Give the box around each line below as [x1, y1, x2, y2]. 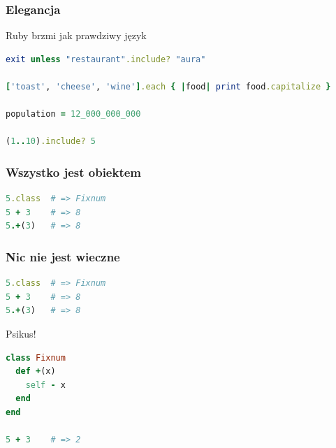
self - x [25, 380, 66, 390]
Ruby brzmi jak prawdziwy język [6, 28, 147, 43]
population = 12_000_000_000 [6, 109, 141, 120]
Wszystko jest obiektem [6, 163, 142, 180]
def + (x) [15, 366, 56, 377]
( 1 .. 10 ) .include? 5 [6, 136, 96, 147]
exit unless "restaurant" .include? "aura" [6, 54, 206, 64]
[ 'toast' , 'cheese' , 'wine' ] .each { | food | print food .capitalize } [6, 82, 331, 92]
